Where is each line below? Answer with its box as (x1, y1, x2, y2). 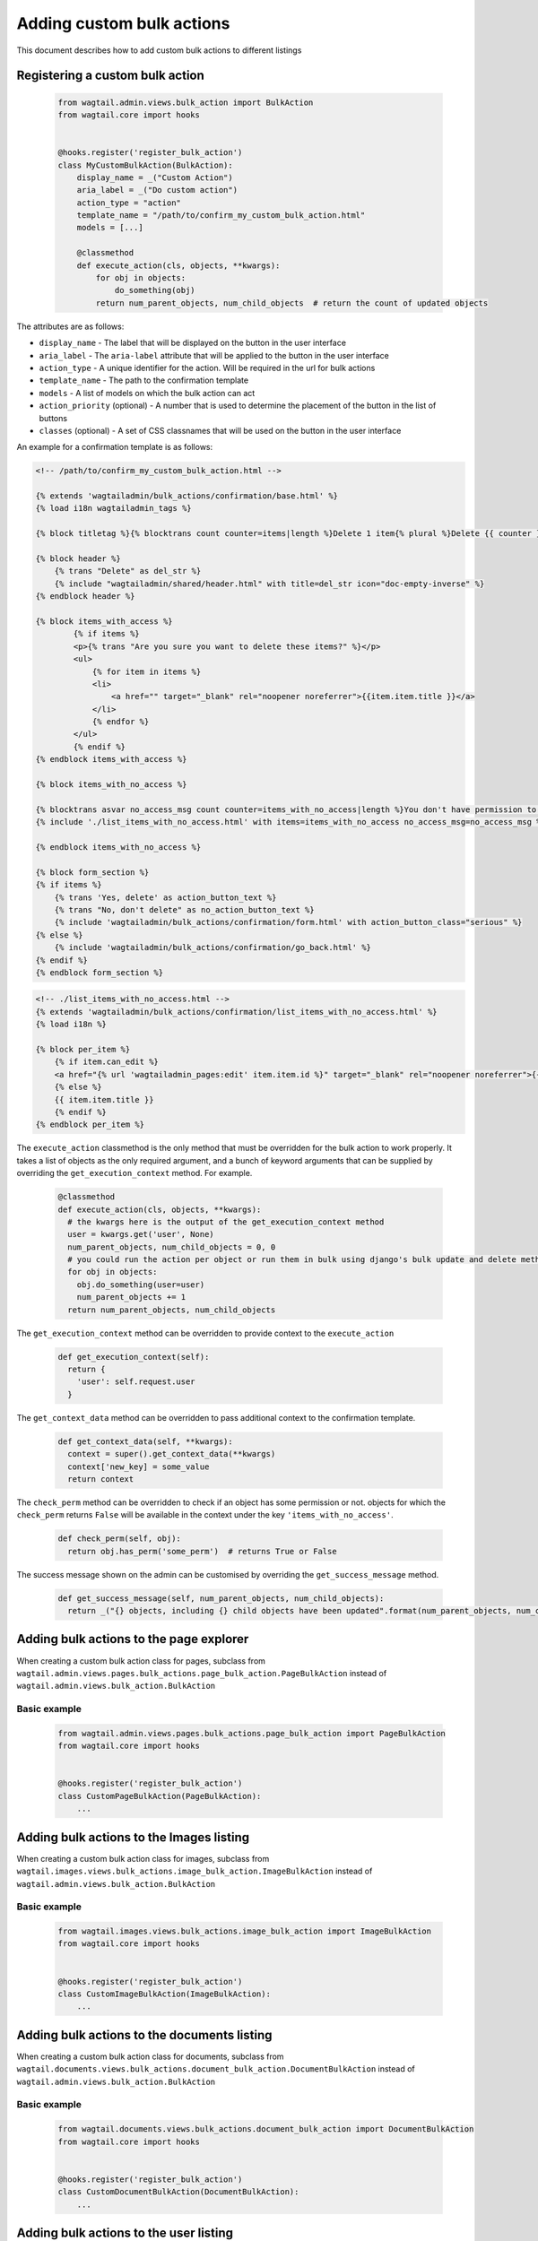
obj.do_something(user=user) (76, 1279, 205, 1290)
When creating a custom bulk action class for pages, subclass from (16, 1655, 266, 1666)
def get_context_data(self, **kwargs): (57, 1436, 233, 1447)
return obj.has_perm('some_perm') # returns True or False (67, 1546, 337, 1556)
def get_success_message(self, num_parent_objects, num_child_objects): (57, 1593, 385, 1604)
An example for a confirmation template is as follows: (16, 442, 213, 453)
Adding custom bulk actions (16, 13, 230, 33)
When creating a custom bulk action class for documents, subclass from (16, 2051, 284, 2062)
